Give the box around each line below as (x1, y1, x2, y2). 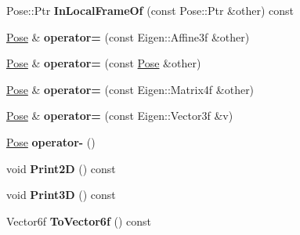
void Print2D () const (6, 160, 116, 176)
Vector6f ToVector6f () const (6, 212, 152, 229)
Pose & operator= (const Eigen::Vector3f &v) (6, 107, 233, 124)
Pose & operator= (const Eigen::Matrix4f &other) (6, 81, 255, 97)
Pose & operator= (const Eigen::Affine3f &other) (6, 28, 250, 45)
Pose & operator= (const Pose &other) (6, 55, 201, 71)
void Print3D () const (6, 186, 116, 203)
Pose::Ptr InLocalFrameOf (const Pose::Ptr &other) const (6, 2, 294, 18)
